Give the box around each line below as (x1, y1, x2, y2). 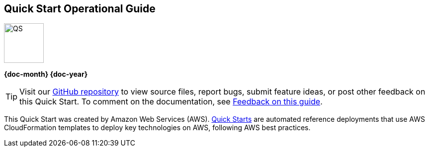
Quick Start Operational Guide (4, 2, 156, 15)
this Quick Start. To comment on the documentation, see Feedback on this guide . (19, 97, 323, 107)
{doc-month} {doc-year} (4, 70, 88, 79)
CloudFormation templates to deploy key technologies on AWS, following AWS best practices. (4, 123, 311, 132)
